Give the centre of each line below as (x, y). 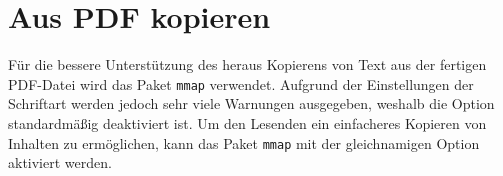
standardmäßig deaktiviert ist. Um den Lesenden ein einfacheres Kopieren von (247, 122)
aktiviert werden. (60, 162)
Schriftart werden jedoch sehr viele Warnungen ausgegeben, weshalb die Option (251, 103)
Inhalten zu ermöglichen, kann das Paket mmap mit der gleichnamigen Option (244, 142)
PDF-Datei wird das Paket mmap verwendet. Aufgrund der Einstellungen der (241, 83)
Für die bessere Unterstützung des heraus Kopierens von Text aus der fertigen (247, 64)
